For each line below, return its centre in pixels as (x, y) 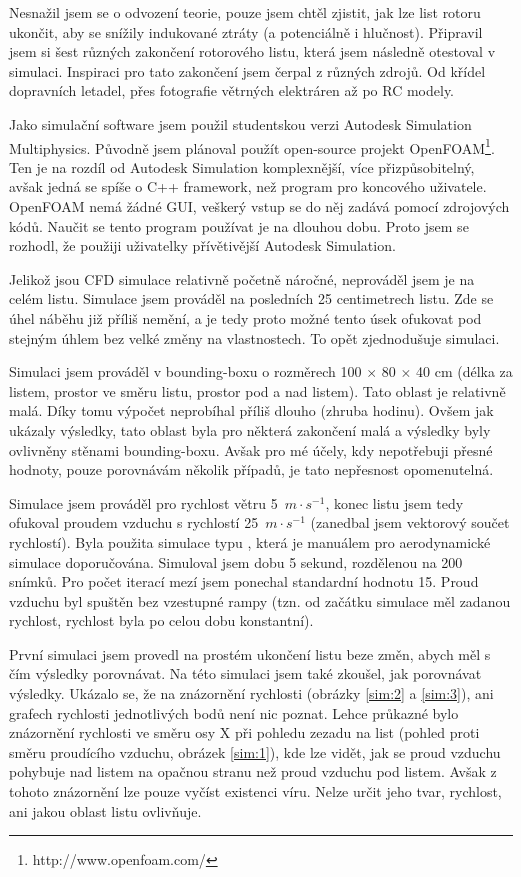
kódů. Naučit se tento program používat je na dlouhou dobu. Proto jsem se (239, 225)
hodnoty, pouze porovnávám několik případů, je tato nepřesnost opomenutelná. (251, 469)
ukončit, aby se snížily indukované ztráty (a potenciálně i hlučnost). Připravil (246, 31)
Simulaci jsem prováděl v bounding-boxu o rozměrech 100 (185, 371)
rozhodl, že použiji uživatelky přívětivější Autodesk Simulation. (202, 245)
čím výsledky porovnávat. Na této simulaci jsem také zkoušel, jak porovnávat (245, 673)
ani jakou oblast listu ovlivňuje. (105, 810)
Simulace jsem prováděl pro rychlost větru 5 (143, 502)
